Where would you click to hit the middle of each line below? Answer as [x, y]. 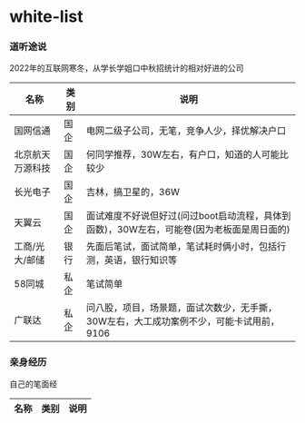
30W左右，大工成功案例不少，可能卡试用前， [182, 321]
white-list [46, 17]
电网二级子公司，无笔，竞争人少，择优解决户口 [186, 131]
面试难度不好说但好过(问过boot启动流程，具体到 [188, 216]
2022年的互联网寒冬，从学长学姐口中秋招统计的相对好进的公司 [127, 68]
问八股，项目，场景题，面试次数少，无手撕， [182, 308]
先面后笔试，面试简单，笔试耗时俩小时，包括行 [186, 247]
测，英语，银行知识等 [132, 261]
